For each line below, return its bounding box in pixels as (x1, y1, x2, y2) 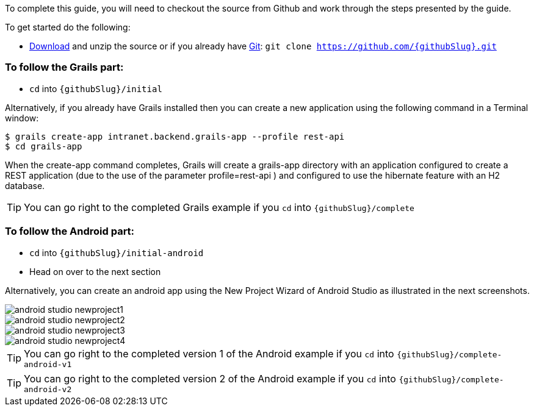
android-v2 (24, 384, 72, 394)
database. (5, 180, 45, 191)
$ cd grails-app (5, 141, 82, 151)
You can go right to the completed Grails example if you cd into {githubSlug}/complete (24, 201, 414, 213)
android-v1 (24, 359, 72, 369)
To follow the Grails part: (5, 61, 124, 74)
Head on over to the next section (29, 266, 161, 277)
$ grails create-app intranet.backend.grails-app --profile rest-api (5, 131, 345, 141)
